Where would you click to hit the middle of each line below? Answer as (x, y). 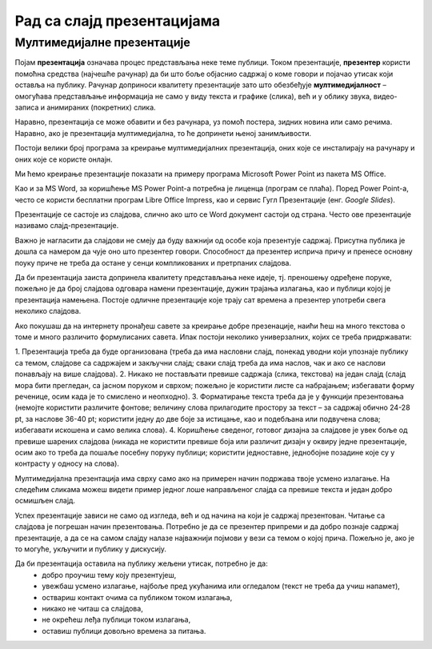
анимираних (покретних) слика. (101, 107)
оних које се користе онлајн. (64, 159)
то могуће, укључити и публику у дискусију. (91, 549)
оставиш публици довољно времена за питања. (124, 631)
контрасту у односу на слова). (67, 463)
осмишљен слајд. (45, 501)
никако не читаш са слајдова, (92, 608)
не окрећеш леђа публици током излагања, (116, 619)
